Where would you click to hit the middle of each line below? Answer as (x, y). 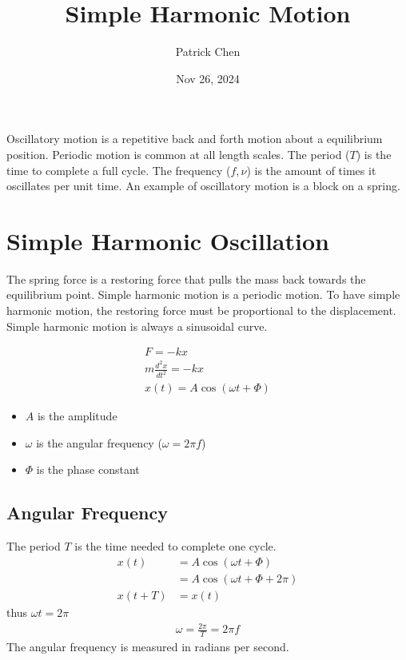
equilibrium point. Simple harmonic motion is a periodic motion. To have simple (203, 294)
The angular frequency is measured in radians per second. (148, 646)
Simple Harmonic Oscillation (168, 240)
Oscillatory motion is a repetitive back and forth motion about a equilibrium (195, 139)
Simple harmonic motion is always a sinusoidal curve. (137, 326)
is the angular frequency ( (99, 442)
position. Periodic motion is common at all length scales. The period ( (178, 154)
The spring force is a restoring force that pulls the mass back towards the (186, 278)
